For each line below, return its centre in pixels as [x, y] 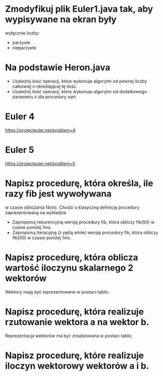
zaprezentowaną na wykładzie [36, 212]
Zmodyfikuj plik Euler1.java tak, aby [79, 9]
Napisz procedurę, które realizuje [74, 355]
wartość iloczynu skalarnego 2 [69, 268]
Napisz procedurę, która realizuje [74, 312]
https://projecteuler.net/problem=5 [40, 163]
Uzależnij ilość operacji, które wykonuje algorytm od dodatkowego [80, 91]
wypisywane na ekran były [61, 19]
